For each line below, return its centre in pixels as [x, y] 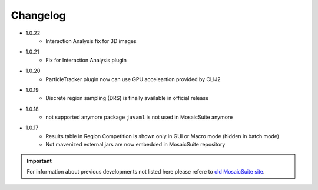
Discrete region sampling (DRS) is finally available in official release [127, 98]
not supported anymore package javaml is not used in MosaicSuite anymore [139, 117]
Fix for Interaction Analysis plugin [86, 60]
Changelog [38, 15]
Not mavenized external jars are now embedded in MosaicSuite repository [135, 145]
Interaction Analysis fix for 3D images [91, 41]
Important [39, 161]
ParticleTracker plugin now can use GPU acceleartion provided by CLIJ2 [133, 79]
